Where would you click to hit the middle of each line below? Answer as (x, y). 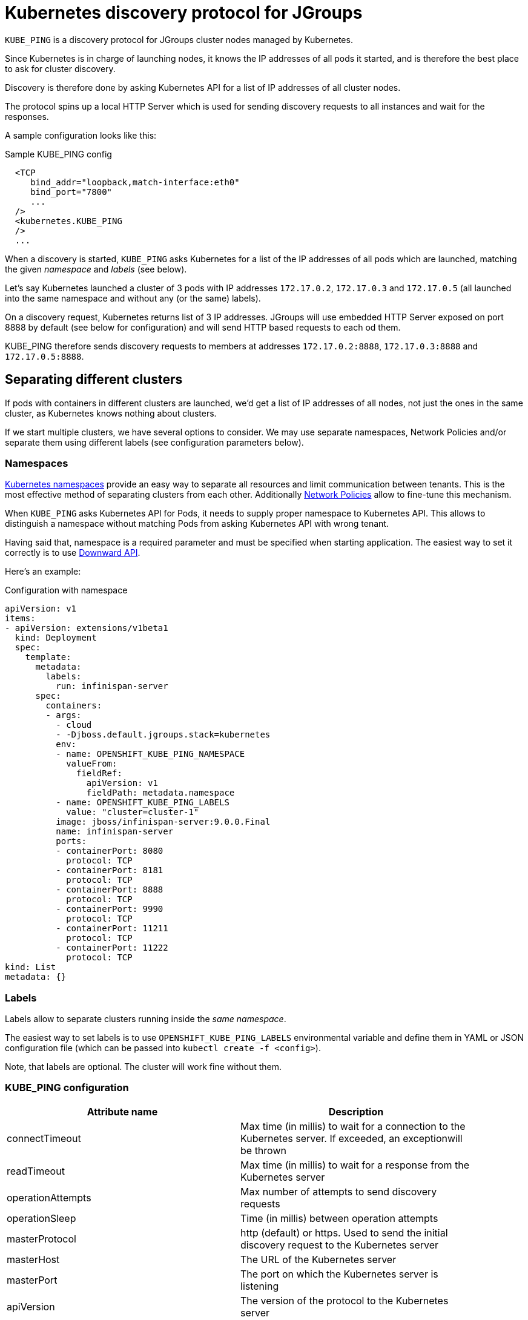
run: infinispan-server (112, 686)
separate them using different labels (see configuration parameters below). (154, 442)
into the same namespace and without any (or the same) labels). (133, 298)
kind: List (31, 967)
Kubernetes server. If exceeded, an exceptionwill (351, 1138)
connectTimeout (44, 1138)
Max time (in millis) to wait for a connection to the (353, 1126)
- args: (64, 715)
